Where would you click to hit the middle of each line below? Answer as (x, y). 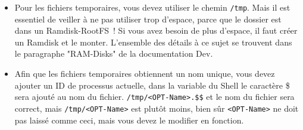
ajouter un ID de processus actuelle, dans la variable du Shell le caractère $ (152, 85)
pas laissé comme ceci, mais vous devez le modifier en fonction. (129, 120)
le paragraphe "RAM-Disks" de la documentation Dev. (114, 53)
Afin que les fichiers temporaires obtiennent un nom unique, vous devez (145, 74)
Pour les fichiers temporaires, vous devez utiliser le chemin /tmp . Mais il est (152, 7)
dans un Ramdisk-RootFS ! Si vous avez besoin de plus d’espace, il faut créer (156, 30)
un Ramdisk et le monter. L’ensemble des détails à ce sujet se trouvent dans (153, 42)
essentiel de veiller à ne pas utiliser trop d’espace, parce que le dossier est (148, 19)
